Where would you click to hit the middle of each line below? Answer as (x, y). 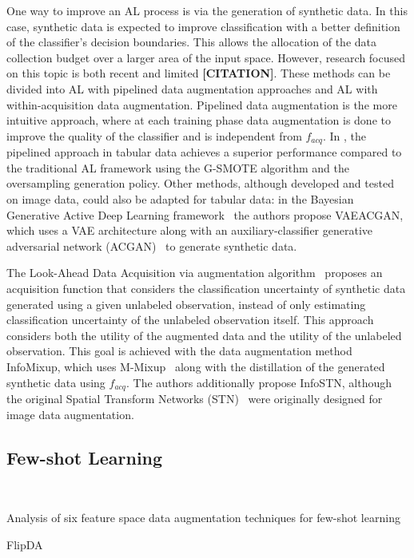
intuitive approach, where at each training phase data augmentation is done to (199, 120)
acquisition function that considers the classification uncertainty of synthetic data (206, 288)
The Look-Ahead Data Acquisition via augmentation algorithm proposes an (195, 273)
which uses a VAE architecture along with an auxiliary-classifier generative (190, 230)
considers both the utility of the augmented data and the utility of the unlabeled (204, 335)
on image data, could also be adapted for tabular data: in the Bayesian (180, 198)
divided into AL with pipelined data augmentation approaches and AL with (192, 88)
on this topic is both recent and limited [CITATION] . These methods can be (199, 73)
